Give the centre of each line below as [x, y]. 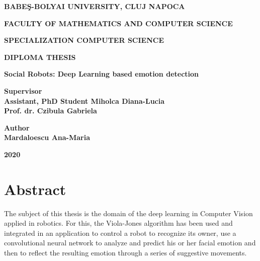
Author [17, 127]
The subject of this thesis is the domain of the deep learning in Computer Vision [128, 213]
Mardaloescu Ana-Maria [47, 137]
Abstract [35, 189]
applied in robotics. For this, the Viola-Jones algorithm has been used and [118, 223]
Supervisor [23, 90]
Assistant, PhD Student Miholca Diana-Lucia [84, 101]
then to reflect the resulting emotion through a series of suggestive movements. [125, 253]
